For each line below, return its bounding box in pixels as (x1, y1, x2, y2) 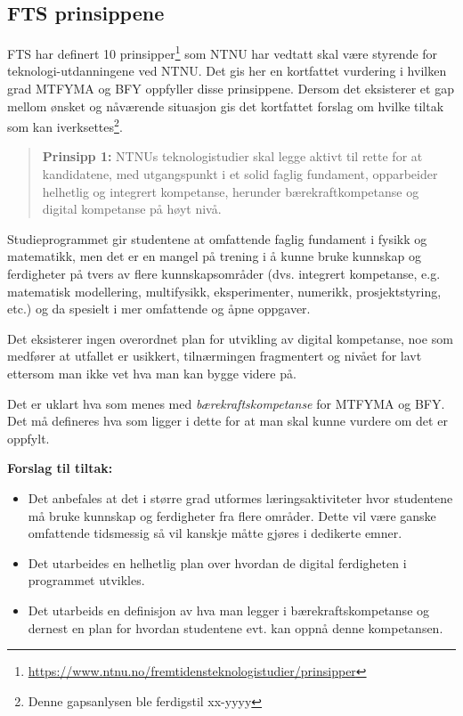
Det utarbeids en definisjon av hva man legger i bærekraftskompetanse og (28, 600, 430, 619)
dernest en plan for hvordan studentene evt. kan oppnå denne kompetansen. (28, 618, 443, 637)
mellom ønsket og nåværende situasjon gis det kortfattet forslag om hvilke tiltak (7, 96, 444, 115)
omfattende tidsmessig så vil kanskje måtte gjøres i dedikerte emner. (28, 524, 402, 542)
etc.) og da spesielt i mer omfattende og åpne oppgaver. (7, 299, 311, 318)
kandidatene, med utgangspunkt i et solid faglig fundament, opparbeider (42, 165, 438, 183)
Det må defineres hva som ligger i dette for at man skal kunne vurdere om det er (7, 411, 448, 430)
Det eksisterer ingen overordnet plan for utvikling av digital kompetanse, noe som (7, 329, 453, 347)
